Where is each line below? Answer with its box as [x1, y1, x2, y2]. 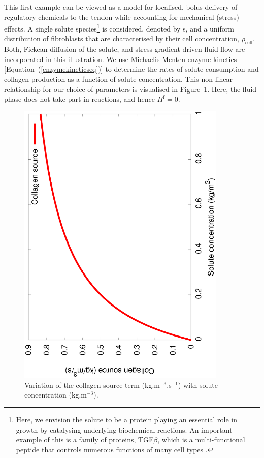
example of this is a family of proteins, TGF [16, 434, 154, 445]
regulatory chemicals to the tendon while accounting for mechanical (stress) [4, 11, 239, 22]
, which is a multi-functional [157, 434, 245, 445]
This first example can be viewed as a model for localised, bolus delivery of [4, 2, 238, 12]
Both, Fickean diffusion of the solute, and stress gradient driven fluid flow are [4, 44, 245, 54]
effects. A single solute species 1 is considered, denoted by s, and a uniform [4, 22, 234, 34]
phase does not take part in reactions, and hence [4, 94, 155, 104]
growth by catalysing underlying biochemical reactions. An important [16, 424, 233, 435]
